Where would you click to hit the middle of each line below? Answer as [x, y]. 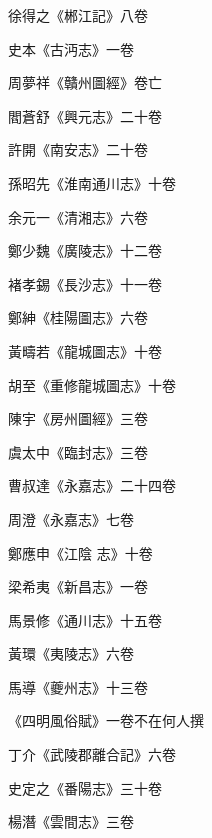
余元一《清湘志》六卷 [78, 216]
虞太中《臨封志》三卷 [78, 451]
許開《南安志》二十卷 [78, 149]
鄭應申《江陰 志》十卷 [80, 552]
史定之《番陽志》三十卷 [85, 787]
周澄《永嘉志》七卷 [71, 518]
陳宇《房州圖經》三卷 [78, 418]
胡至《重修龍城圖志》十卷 [92, 384]
